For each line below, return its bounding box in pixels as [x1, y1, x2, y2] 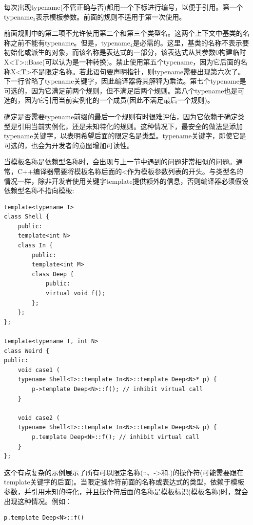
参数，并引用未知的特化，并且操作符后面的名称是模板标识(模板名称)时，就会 [4, 486, 248, 496]
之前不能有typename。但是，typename [10, 37, 130, 47]
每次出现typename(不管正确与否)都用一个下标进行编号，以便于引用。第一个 [4, 2, 243, 12]
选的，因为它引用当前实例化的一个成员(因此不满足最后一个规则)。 [4, 95, 214, 105]
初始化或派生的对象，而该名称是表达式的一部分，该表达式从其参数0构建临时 [4, 47, 246, 57]
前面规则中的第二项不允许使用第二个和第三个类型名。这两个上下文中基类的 [4, 28, 243, 38]
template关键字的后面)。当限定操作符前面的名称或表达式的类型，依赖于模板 [4, 477, 245, 487]
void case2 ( [18, 414, 60, 421]
